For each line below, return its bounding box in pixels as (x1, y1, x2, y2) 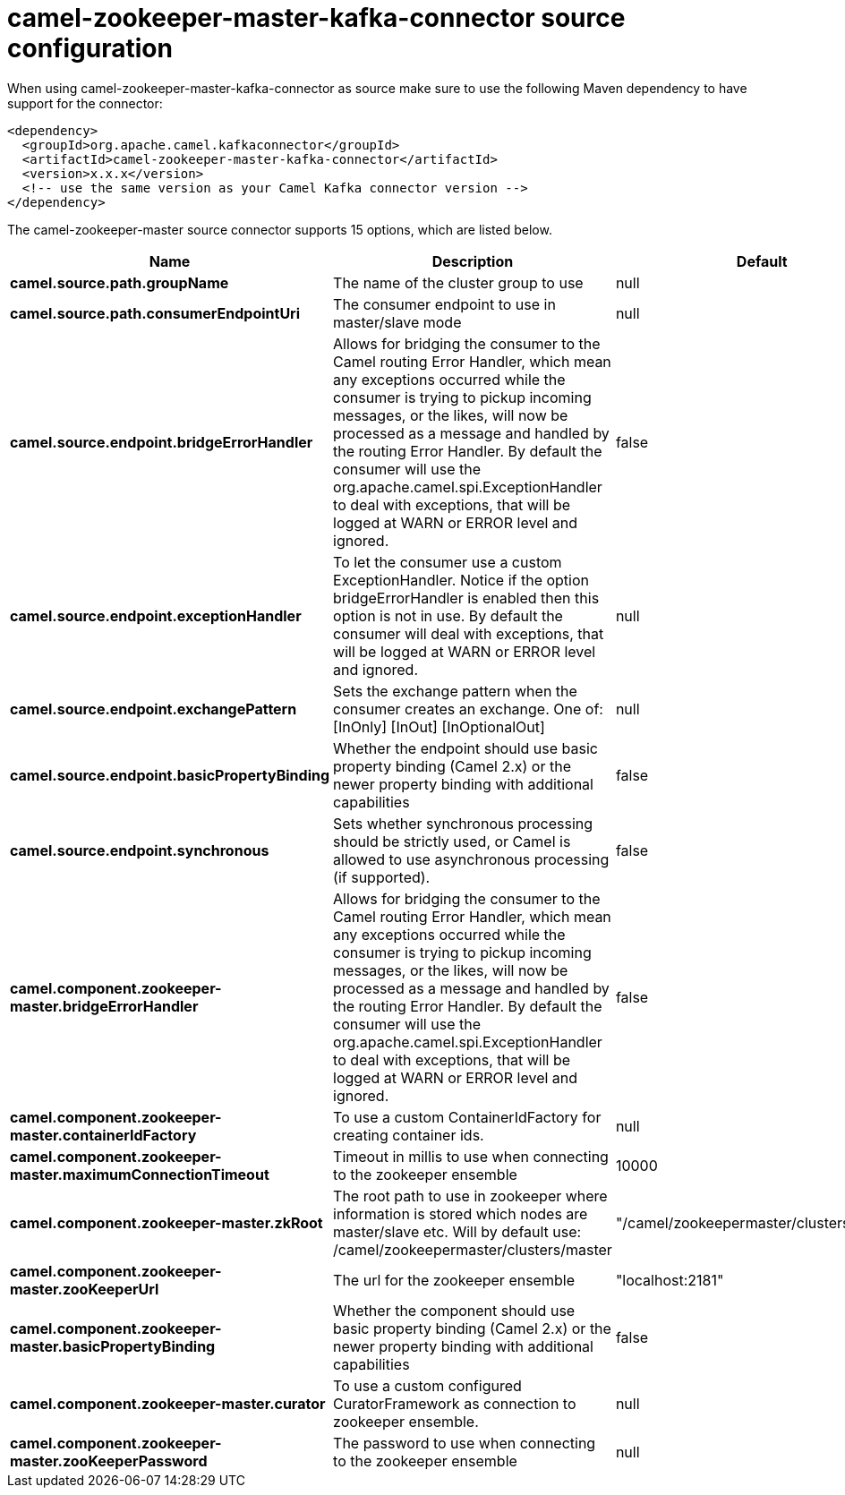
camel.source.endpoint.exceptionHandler (10, 606, 302, 625)
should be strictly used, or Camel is (333, 832, 571, 850)
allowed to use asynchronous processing (333, 850, 610, 868)
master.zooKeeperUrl (10, 1279, 159, 1298)
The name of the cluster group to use (333, 273, 584, 292)
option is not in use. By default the (333, 606, 563, 625)
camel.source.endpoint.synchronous (10, 841, 269, 859)
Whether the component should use (333, 1301, 576, 1320)
